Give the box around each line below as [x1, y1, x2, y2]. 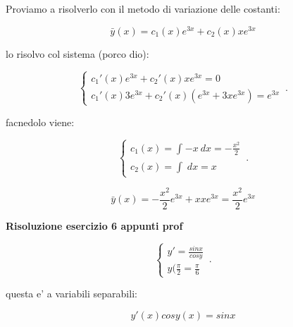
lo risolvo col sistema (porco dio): [6, 46, 149, 61]
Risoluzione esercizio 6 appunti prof [6, 218, 183, 233]
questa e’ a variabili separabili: [6, 286, 137, 301]
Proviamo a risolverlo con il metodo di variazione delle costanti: [6, 1, 280, 16]
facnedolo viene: [6, 114, 75, 129]
